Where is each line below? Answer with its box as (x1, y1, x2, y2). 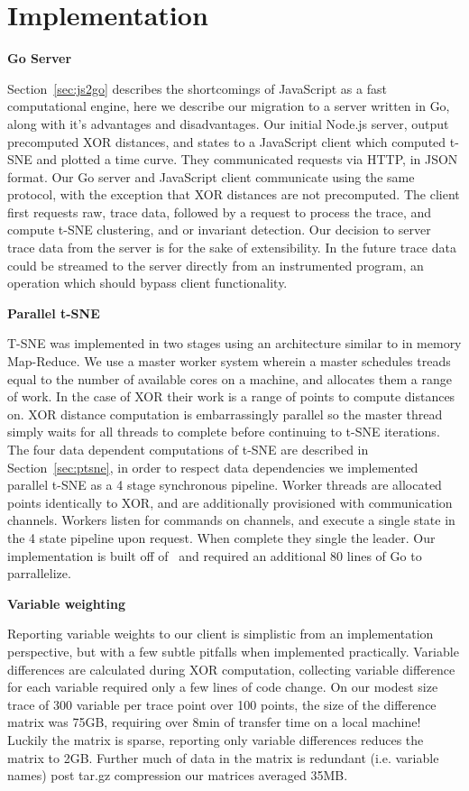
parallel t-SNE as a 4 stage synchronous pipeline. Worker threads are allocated (7, 475, 442, 494)
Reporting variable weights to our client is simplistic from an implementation (7, 624, 434, 643)
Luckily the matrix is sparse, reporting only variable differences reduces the (7, 730, 424, 749)
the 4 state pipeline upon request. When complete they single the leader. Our (7, 528, 436, 547)
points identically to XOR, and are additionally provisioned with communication (7, 492, 453, 511)
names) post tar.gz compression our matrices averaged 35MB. (7, 766, 348, 785)
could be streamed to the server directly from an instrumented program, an (7, 255, 424, 274)
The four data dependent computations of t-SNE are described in (7, 440, 369, 458)
